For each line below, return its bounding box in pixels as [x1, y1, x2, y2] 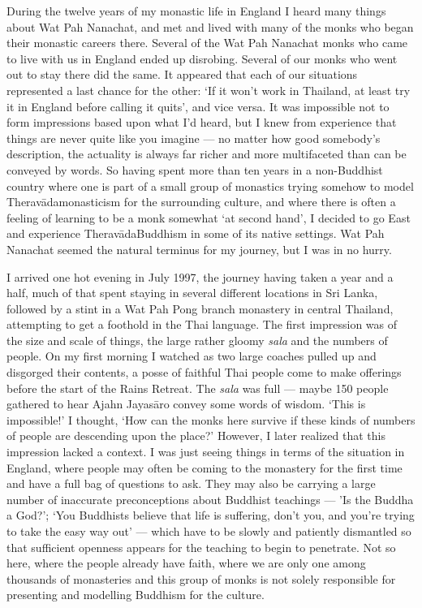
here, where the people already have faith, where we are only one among [6, 554, 366, 571]
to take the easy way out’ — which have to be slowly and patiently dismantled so [6, 523, 411, 539]
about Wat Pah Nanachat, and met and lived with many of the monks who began [6, 18, 414, 35]
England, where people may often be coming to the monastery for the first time [6, 459, 403, 476]
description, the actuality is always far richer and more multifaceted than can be [6, 145, 407, 162]
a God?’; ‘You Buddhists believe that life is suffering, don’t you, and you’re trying [6, 507, 415, 524]
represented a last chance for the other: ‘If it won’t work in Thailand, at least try [6, 81, 411, 98]
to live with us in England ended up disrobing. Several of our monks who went [6, 50, 398, 67]
